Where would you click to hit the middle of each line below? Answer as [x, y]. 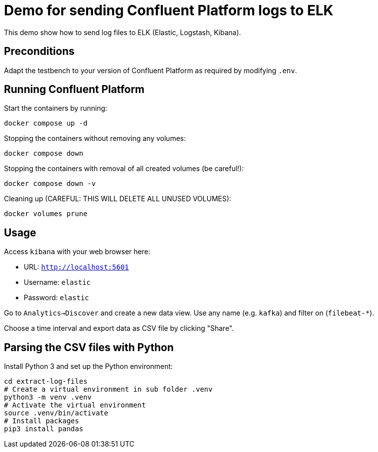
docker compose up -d [46, 123]
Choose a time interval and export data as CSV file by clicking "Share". [119, 328]
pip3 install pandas [44, 429]
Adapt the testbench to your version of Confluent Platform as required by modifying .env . [151, 70]
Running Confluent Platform [74, 90]
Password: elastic [56, 298]
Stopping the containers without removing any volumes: [95, 138]
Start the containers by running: [56, 108]
